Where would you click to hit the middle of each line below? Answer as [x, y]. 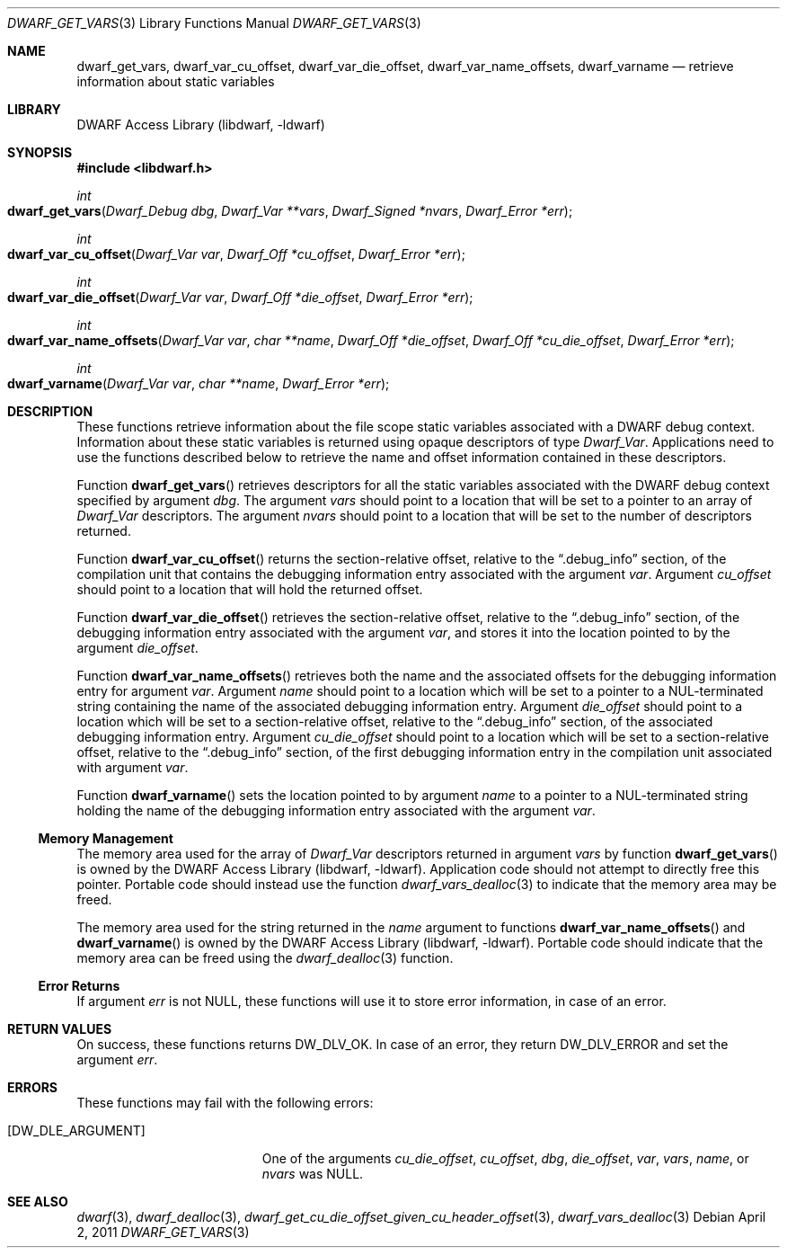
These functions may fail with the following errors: [225, 1103]
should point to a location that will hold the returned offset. [250, 589]
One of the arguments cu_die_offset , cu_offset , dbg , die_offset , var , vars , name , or [505, 1158]
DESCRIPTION [50, 411]
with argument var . [133, 767]
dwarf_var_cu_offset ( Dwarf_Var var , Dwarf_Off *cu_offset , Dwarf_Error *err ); [236, 254]
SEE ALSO [38, 1202]
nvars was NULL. [313, 1174]
